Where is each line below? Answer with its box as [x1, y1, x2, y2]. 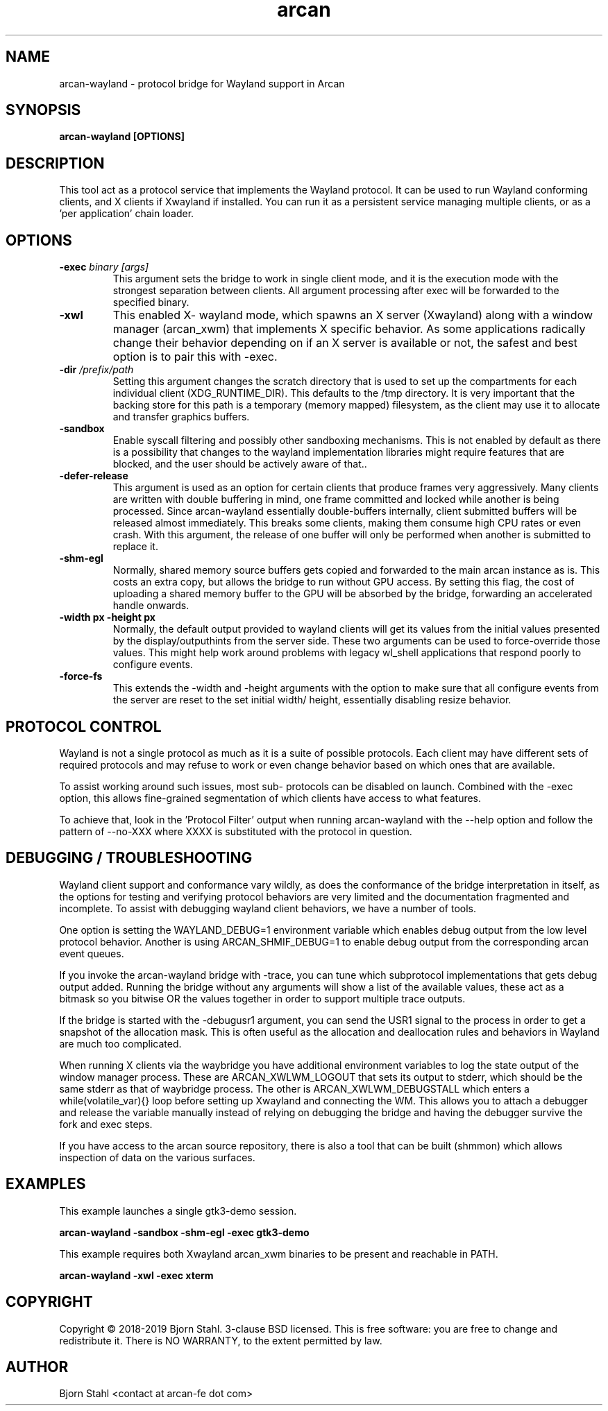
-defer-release [59, 470, 128, 482]
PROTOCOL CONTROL [6, 717, 162, 735]
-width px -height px [59, 611, 155, 624]
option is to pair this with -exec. [112, 350, 278, 364]
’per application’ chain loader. [59, 207, 194, 220]
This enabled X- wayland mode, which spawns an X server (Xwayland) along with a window [112, 308, 593, 323]
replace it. [112, 540, 158, 553]
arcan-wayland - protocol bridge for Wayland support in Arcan [59, 77, 345, 89]
